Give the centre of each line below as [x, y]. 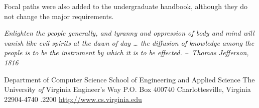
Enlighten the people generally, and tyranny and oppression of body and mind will [129, 33]
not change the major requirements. [59, 16]
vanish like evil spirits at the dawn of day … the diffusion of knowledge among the [129, 42]
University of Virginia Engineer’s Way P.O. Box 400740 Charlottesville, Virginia [127, 89]
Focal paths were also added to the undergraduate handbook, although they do [126, 6]
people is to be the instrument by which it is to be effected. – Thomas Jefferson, [126, 52]
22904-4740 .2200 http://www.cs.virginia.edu [73, 99]
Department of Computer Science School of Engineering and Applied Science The [129, 79]
